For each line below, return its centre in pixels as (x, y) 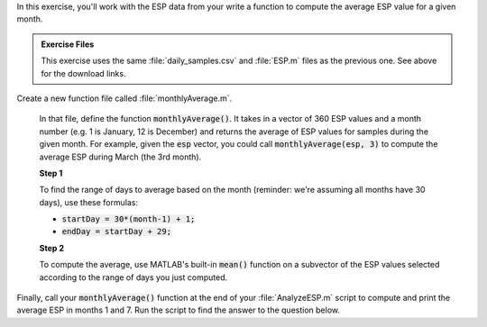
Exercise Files (68, 44)
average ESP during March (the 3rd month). (120, 157)
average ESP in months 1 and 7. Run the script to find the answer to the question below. (178, 310)
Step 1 (51, 173)
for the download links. (83, 73)
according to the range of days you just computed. (133, 277)
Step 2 (52, 248)
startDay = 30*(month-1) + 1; (129, 219)
